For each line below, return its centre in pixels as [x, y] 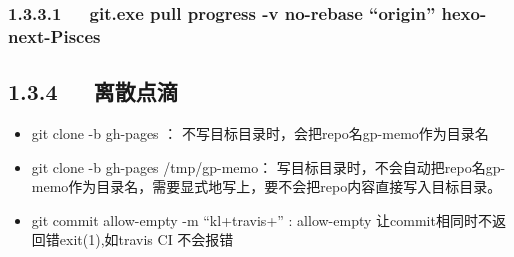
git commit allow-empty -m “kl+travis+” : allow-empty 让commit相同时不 [261, 219]
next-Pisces [54, 35]
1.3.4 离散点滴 [93, 91]
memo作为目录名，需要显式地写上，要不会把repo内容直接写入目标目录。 [266, 186]
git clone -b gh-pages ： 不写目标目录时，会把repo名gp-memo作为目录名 [260, 132]
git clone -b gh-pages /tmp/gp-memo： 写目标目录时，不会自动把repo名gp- [268, 166]
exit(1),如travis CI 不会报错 [146, 239]
